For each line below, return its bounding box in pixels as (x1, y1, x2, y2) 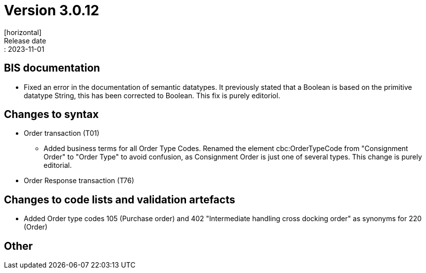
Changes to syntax (4, 108, 99, 121)
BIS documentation (4, 62, 100, 75)
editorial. (44, 161, 72, 170)
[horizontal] (4, 28, 42, 37)
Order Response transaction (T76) (24, 176, 135, 185)
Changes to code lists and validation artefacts (4, 193, 236, 206)
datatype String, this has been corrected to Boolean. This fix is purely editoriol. (24, 91, 281, 100)
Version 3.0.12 (4, 2, 99, 19)
